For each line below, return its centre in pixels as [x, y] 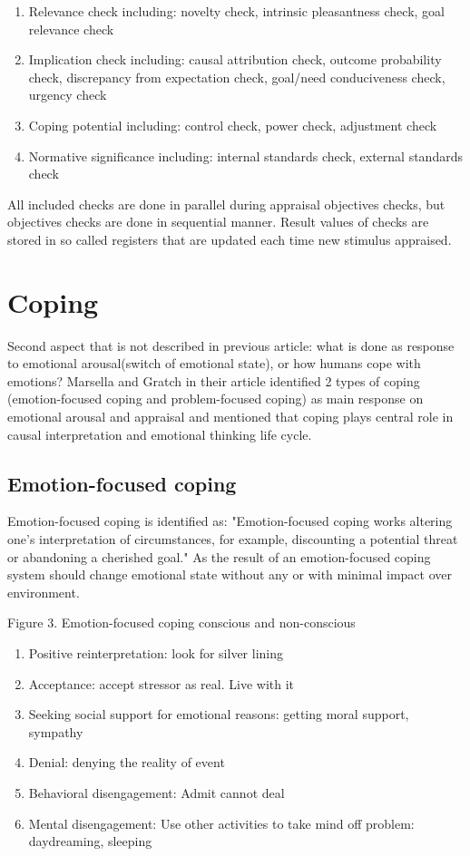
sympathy [56, 731]
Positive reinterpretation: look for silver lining [156, 652]
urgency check [68, 95]
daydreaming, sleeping [90, 841]
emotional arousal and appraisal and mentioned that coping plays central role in [230, 417]
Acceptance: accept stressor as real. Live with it [162, 683]
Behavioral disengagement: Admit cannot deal [157, 792]
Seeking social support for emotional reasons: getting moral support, [219, 714]
